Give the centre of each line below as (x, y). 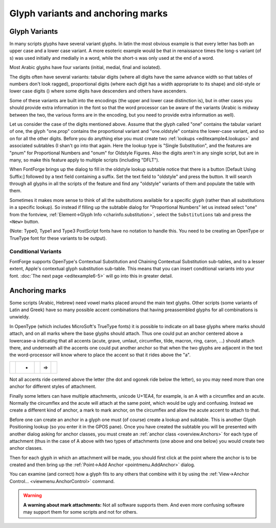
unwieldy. (20, 317)
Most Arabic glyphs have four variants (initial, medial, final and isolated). (85, 67)
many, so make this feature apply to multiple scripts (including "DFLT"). (84, 160)
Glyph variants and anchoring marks (89, 13)
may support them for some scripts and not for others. (80, 512)
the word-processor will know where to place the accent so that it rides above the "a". (100, 355)
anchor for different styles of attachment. (53, 386)
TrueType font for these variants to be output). (58, 238)
